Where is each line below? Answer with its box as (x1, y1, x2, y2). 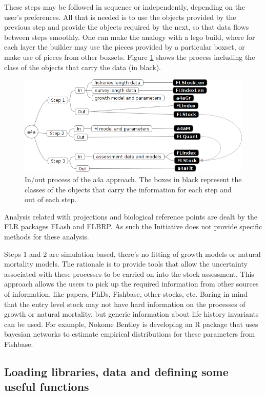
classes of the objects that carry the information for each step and (25, 184, 232, 194)
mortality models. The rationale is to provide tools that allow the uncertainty (4, 258, 248, 269)
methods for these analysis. (4, 231, 89, 242)
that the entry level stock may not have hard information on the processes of (4, 298, 245, 309)
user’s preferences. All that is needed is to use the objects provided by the (4, 11, 236, 22)
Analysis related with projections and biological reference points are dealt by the (4, 211, 258, 222)
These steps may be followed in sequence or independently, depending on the (4, 2, 245, 12)
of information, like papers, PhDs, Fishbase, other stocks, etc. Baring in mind (4, 288, 248, 299)
